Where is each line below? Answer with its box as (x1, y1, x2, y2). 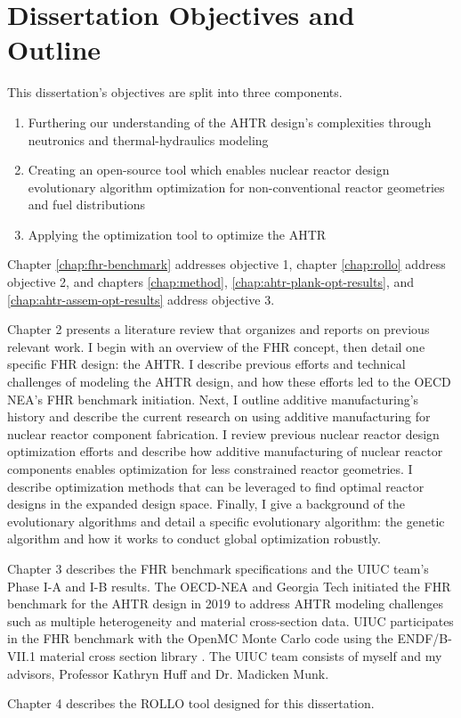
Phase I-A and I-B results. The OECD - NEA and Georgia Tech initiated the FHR (7, 576, 451, 595)
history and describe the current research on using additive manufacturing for (7, 407, 431, 426)
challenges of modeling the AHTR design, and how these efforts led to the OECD (7, 372, 451, 391)
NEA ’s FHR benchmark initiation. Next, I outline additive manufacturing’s (7, 389, 419, 408)
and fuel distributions (28, 195, 146, 214)
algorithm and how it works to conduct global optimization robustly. (7, 529, 381, 548)
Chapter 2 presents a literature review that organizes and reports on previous (7, 320, 430, 339)
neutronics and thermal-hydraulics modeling (28, 130, 269, 149)
